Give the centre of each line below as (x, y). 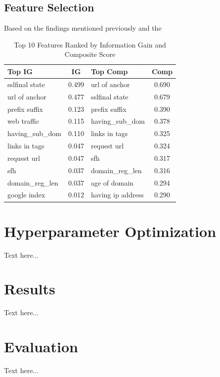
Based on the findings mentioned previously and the (83, 28)
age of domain (112, 182)
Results (30, 289)
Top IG (20, 71)
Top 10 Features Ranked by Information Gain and (90, 44)
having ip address (117, 195)
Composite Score (90, 54)
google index (26, 195)
